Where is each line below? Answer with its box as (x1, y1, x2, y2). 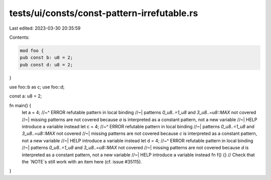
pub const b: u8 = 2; (20, 55, 73, 60)
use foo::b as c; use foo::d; (9, 84, 65, 90)
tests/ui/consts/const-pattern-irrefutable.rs (9, 8, 198, 19)
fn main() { (9, 102, 32, 108)
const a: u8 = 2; (9, 93, 42, 99)
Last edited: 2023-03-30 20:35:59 (9, 25, 81, 31)
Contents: (9, 34, 30, 40)
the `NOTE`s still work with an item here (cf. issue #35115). (22, 158, 143, 164)
